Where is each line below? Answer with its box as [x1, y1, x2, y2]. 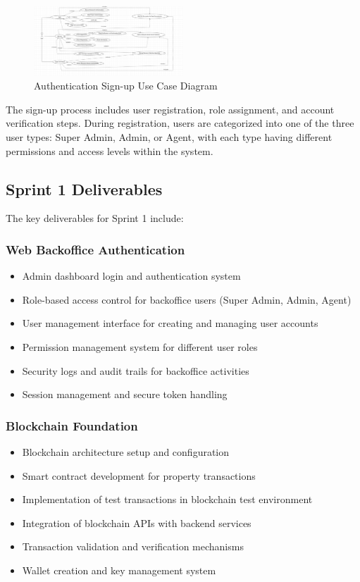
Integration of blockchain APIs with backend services [22, 515, 252, 530]
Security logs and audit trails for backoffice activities [22, 363, 249, 378]
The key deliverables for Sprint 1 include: [6, 211, 184, 225]
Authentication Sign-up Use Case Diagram [34, 78, 218, 93]
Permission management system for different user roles [22, 339, 258, 354]
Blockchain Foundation [6, 416, 138, 434]
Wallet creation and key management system [22, 562, 216, 577]
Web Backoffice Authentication [6, 240, 185, 258]
